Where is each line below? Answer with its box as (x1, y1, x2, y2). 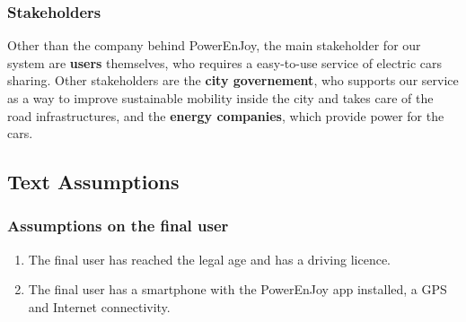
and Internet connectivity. (28, 297, 171, 316)
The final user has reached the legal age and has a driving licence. (28, 249, 391, 268)
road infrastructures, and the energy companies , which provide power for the (7, 106, 444, 125)
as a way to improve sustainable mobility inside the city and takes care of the (7, 89, 434, 107)
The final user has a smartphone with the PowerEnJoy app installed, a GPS (28, 280, 447, 299)
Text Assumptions (7, 168, 180, 196)
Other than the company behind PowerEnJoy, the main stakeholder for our (7, 36, 421, 55)
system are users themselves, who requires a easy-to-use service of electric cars (7, 53, 443, 72)
